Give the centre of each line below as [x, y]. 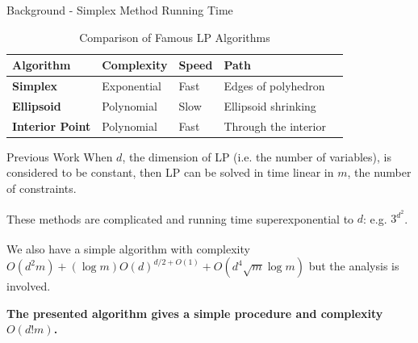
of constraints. [42, 188]
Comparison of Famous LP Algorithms [175, 37]
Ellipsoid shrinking [270, 105]
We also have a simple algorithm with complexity [128, 248]
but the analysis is [354, 266]
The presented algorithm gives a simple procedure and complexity [195, 313]
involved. [29, 286]
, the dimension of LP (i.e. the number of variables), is [257, 156]
